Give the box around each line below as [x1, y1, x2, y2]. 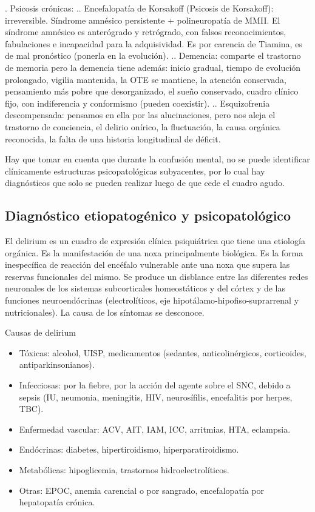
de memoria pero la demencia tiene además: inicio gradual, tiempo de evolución [5, 61, 301, 73]
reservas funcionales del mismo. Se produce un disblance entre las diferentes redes [5, 270, 308, 282]
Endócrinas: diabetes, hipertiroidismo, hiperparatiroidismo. [19, 443, 239, 456]
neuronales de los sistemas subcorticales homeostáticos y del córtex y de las [5, 282, 286, 294]
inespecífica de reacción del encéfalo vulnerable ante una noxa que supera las [5, 258, 290, 271]
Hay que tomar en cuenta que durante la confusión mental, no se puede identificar [5, 153, 310, 165]
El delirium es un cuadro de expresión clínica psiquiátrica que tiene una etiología [5, 234, 305, 247]
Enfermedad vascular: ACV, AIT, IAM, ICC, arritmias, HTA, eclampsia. [19, 422, 291, 435]
